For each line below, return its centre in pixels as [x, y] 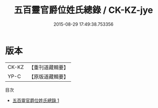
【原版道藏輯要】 [48, 76]
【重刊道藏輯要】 [48, 67]
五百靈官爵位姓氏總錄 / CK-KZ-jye [83, 10]
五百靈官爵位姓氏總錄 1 [36, 100]
